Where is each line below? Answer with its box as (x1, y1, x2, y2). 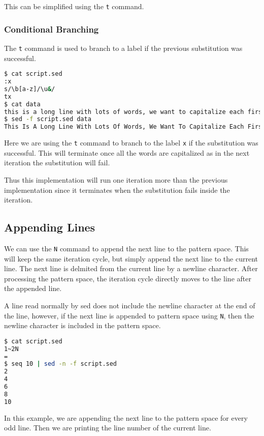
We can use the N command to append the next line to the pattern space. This (4, 243, 249, 253)
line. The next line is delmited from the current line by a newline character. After (4, 263, 258, 274)
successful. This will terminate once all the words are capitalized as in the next (4, 147, 250, 158)
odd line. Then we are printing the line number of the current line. (4, 422, 211, 433)
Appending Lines (4, 219, 95, 235)
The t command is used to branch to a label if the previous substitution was (4, 42, 243, 53)
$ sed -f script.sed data (4, 115, 91, 123)
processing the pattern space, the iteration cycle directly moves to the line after (4, 273, 251, 283)
